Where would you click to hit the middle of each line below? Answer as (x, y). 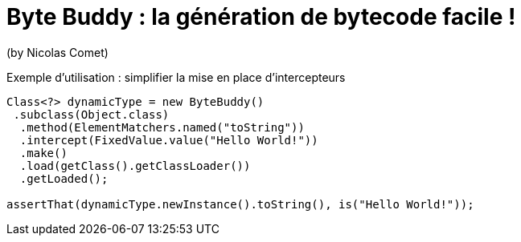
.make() (43, 153)
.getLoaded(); (64, 178)
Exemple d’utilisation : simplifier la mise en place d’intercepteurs (176, 77)
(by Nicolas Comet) (57, 52)
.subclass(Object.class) (91, 114)
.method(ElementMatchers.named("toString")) (162, 127)
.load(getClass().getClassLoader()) (135, 165)
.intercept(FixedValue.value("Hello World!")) (169, 140)
